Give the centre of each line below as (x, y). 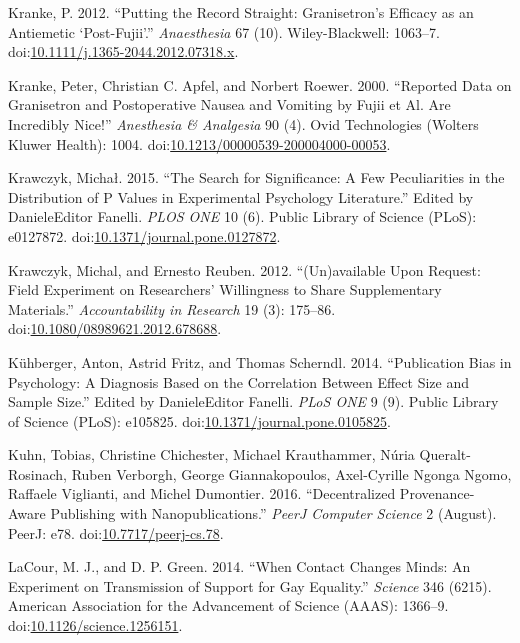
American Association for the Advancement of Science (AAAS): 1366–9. (228, 605)
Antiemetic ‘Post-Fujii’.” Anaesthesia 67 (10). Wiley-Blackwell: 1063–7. (224, 31)
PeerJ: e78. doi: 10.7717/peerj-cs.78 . (116, 532)
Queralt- (445, 454)
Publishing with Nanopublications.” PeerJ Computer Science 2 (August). (273, 513)
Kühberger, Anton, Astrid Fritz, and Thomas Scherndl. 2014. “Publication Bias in (260, 361)
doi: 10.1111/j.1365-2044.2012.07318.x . (123, 51)
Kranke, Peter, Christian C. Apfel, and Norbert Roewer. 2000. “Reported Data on (260, 84)
